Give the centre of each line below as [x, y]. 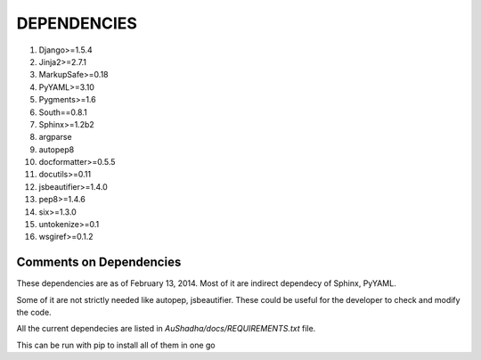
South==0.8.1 [63, 112]
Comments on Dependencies [99, 262]
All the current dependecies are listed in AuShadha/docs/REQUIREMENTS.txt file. [166, 329]
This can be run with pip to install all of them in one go [116, 345]
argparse [55, 137]
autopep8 [57, 149]
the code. [34, 313]
